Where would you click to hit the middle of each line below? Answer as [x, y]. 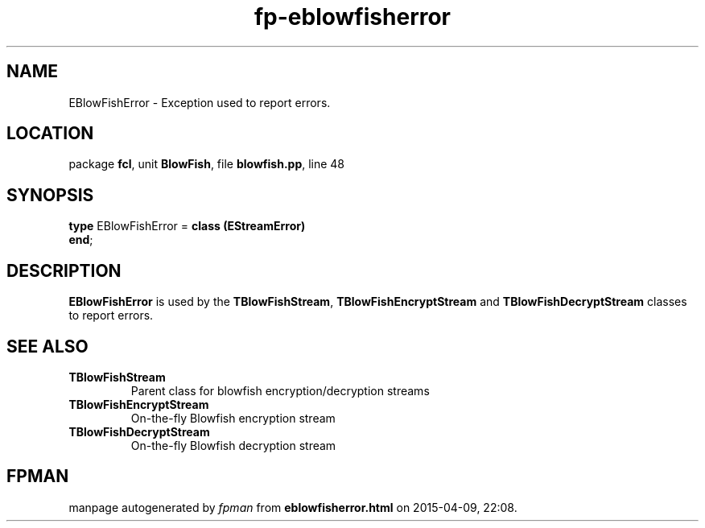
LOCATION [50, 134]
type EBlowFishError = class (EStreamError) [187, 226]
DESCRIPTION [64, 270]
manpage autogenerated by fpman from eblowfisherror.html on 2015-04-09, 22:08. [293, 507]
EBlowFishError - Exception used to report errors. [200, 102]
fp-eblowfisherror [352, 17]
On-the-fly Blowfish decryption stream [233, 445]
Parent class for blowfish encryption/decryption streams [280, 390]
